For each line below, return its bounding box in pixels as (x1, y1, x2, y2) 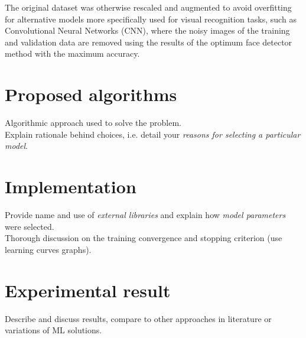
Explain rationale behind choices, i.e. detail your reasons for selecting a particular (5, 128, 301, 140)
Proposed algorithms (5, 82, 177, 106)
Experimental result (5, 278, 171, 302)
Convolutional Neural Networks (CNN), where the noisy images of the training (5, 24, 290, 37)
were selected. (5, 220, 54, 232)
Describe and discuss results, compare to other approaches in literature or (5, 312, 272, 324)
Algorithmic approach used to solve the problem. (5, 116, 181, 129)
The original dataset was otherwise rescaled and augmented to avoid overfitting (5, 1, 292, 13)
